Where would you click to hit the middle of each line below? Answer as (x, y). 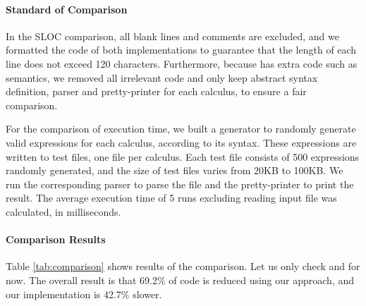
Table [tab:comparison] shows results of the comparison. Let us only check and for (183, 266)
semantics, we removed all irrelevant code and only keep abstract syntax (162, 77)
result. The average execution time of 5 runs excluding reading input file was (171, 198)
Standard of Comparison (67, 9)
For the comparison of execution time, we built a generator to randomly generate (181, 129)
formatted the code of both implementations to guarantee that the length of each (181, 50)
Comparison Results (56, 239)
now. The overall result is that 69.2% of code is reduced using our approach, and (180, 280)
